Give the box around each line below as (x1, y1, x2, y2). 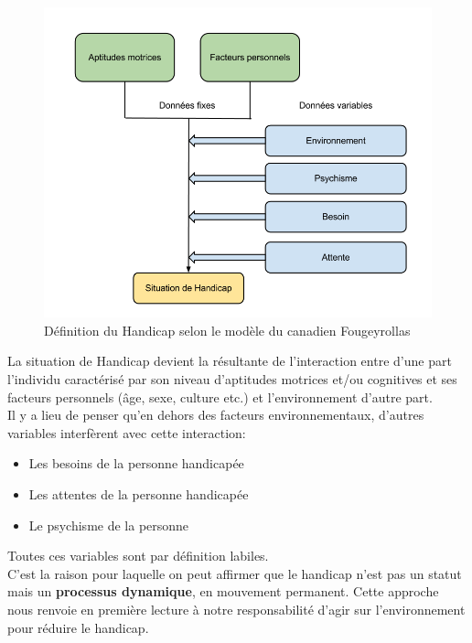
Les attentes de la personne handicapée (28, 485, 249, 504)
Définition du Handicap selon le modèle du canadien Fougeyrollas (44, 320, 411, 339)
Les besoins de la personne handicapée (28, 454, 244, 473)
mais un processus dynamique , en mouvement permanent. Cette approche (7, 582, 439, 601)
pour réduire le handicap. (7, 617, 149, 637)
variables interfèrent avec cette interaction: (7, 423, 246, 442)
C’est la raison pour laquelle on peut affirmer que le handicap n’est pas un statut (7, 563, 462, 583)
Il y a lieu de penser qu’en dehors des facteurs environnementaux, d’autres (7, 405, 424, 424)
